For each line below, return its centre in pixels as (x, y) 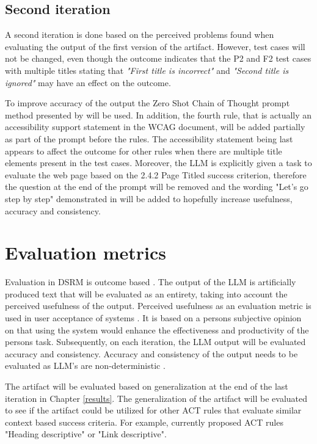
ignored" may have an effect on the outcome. (88, 82)
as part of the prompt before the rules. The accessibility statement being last (149, 138)
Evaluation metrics (86, 253)
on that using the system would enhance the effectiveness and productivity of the (157, 329)
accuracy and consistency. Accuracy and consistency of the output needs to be (151, 353)
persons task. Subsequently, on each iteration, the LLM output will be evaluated (155, 342)
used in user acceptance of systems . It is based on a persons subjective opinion (153, 318)
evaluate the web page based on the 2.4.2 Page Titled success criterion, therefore (156, 174)
